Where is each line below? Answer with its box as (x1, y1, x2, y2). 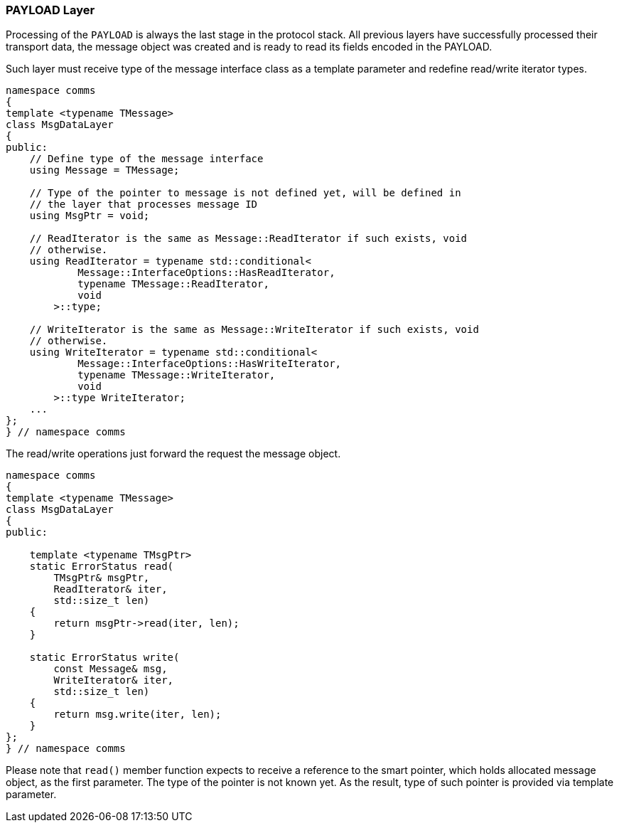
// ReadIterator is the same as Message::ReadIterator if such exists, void (29, 233, 468, 245)
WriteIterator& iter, (53, 674, 174, 686)
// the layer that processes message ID (29, 198, 258, 211)
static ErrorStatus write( (29, 652, 180, 664)
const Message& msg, (53, 663, 168, 675)
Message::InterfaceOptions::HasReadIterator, (77, 267, 335, 279)
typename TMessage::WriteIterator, (77, 369, 276, 381)
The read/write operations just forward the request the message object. (6, 447, 341, 460)
